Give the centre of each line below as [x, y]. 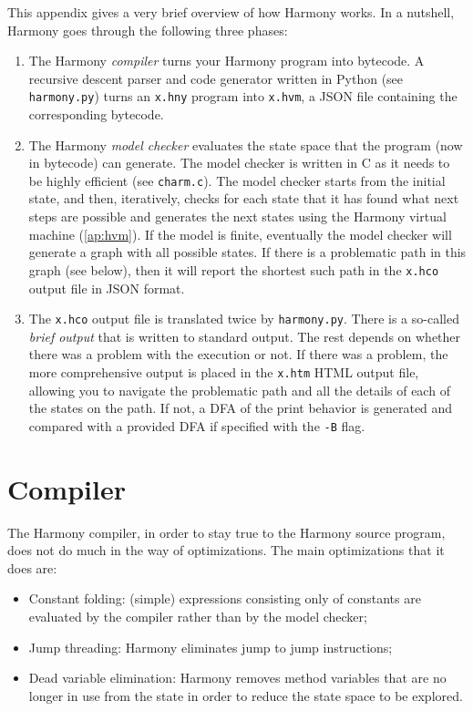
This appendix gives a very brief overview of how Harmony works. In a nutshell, [231, 12]
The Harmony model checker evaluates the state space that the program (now [246, 144]
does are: [32, 567]
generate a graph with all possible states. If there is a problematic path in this [247, 252]
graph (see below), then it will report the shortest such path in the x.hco [234, 269]
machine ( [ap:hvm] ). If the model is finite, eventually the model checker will [240, 234]
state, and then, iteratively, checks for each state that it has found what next [244, 198]
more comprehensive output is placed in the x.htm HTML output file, [224, 371]
